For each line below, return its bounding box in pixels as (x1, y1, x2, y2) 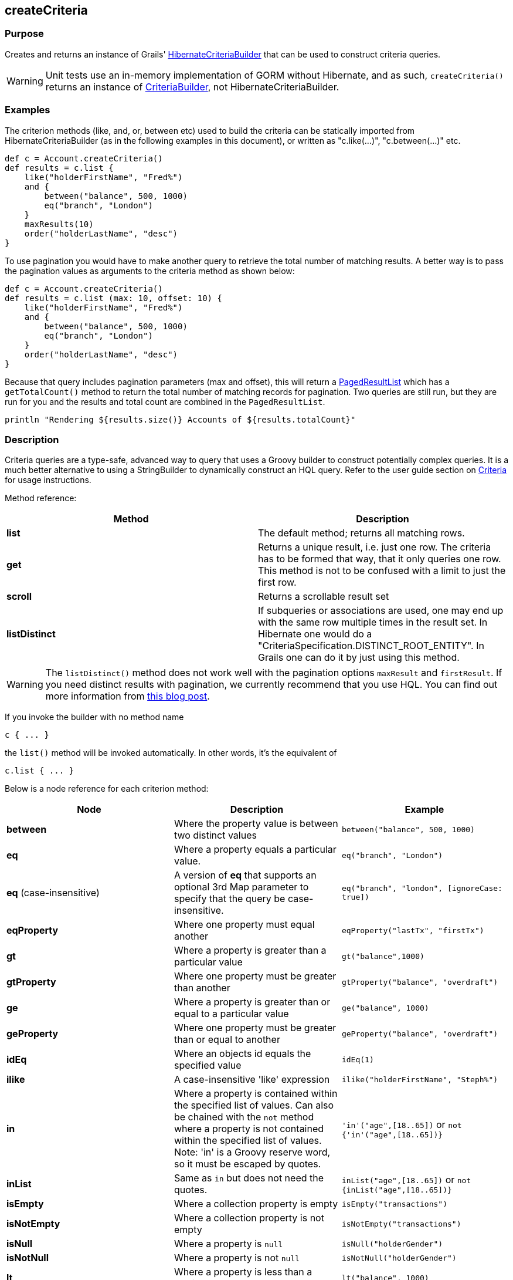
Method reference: (5, 493, 77, 504)
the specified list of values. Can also (174, 1099, 334, 1112)
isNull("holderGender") (341, 1239, 443, 1248)
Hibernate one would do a (258, 628, 372, 640)
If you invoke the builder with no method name (5, 712, 184, 722)
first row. (258, 576, 297, 589)
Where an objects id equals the (174, 1048, 311, 1060)
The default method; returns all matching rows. (258, 527, 465, 539)
